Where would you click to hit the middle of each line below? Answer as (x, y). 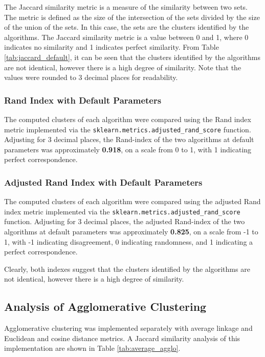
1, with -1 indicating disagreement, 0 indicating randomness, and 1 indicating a (129, 241)
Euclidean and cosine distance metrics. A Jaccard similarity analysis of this (122, 338)
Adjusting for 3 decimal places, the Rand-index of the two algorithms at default (129, 139)
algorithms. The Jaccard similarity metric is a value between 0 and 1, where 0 (126, 37)
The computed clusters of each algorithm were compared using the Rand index (128, 119)
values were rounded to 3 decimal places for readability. (91, 77)
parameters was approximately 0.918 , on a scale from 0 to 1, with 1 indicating (128, 149)
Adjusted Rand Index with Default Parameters (103, 182)
